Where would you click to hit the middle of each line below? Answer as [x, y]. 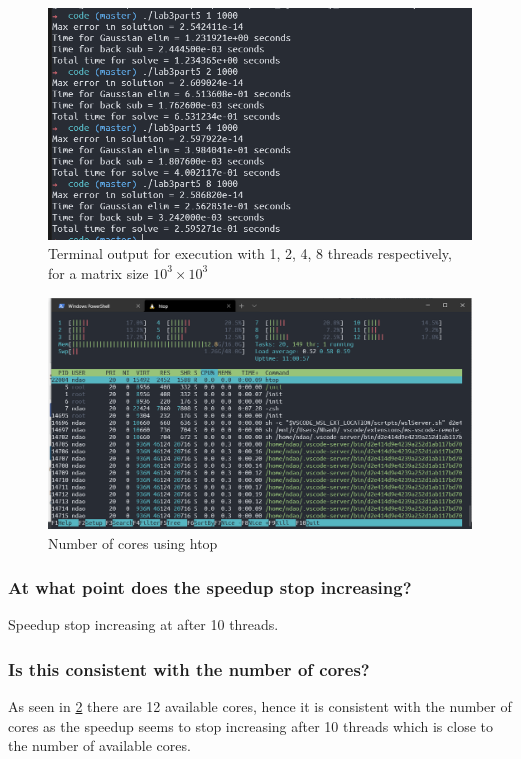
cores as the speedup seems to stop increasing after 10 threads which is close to [251, 725]
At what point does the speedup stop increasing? [210, 587]
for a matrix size [98, 272]
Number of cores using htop [133, 542]
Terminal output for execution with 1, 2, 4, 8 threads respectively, [250, 253]
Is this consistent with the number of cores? [189, 668]
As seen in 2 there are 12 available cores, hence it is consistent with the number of [260, 706]
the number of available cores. [99, 745]
